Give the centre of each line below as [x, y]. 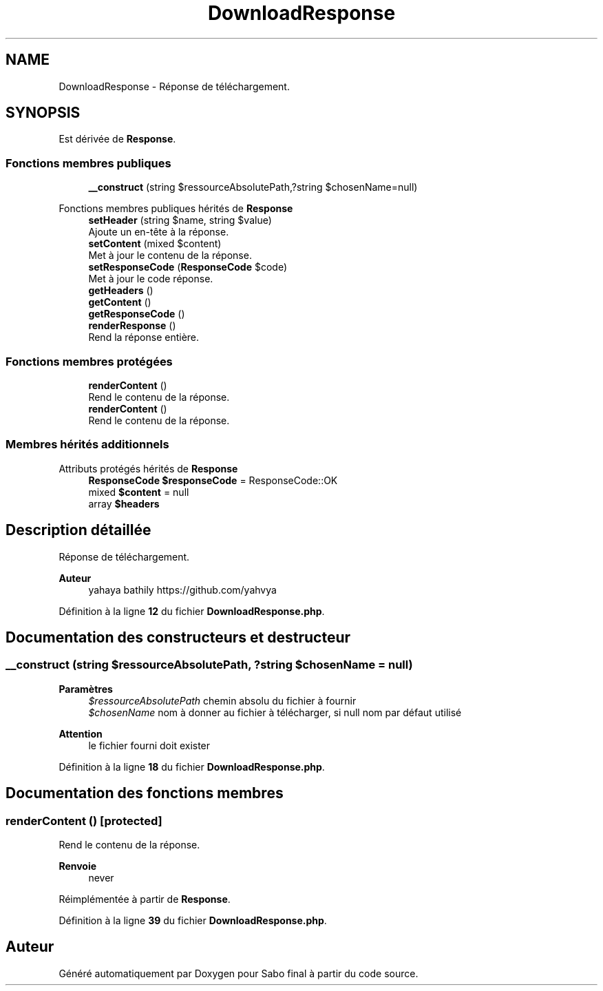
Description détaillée [78, 530]
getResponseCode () [137, 314]
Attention [81, 733]
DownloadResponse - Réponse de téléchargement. [174, 86]
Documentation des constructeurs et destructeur [178, 637]
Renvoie [78, 866]
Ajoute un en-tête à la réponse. [159, 232]
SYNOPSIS [43, 113]
